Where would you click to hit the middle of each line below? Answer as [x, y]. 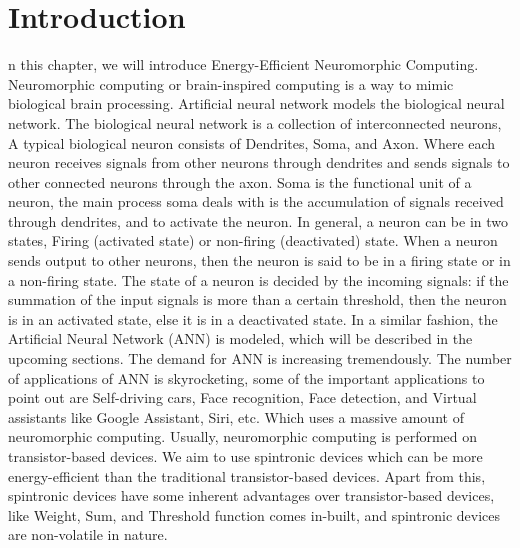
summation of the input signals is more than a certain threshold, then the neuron [257, 299]
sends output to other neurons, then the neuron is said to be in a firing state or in [259, 260]
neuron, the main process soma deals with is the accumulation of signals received [256, 201]
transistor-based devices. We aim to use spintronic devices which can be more [245, 456]
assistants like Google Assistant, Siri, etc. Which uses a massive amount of [236, 416]
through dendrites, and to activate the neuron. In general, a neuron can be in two [258, 220]
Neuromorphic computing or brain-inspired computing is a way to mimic [231, 83]
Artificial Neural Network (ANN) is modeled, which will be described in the [240, 338]
